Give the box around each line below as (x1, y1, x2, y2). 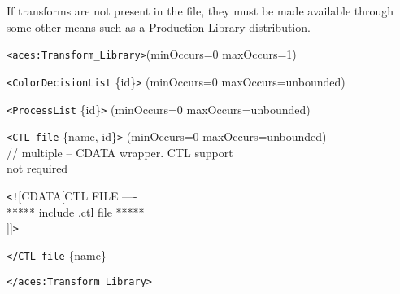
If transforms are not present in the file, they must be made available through (7, 2, 394, 19)
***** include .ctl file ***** (7, 203, 145, 220)
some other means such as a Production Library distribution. (7, 18, 311, 35)
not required (7, 160, 68, 177)
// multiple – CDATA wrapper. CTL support (7, 143, 233, 160)
